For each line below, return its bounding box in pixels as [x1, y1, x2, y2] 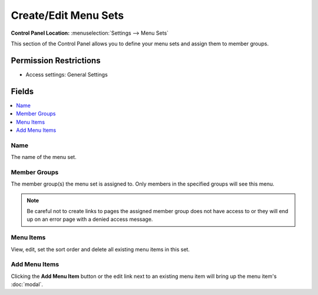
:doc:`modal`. [11, 281, 44, 288]
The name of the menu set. [11, 154, 77, 161]
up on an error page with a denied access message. [26, 216, 153, 223]
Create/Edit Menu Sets [11, 9, 124, 22]
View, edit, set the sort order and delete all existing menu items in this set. [11, 246, 190, 253]
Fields [11, 86, 34, 97]
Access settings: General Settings [25, 71, 108, 78]
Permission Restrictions [11, 55, 101, 65]
